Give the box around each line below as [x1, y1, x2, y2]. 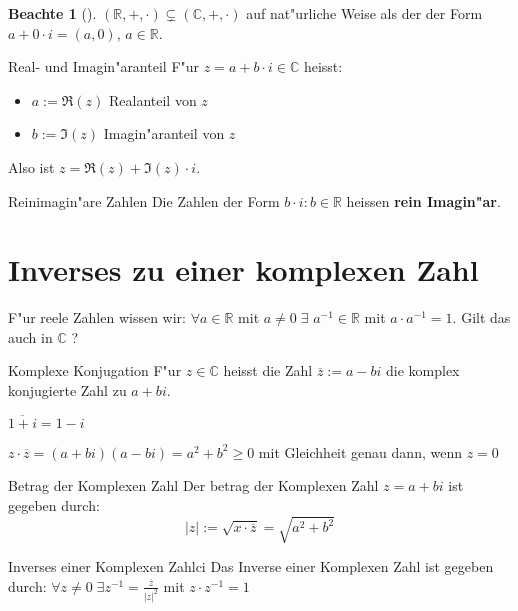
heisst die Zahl [223, 360, 313, 381]
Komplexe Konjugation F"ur [8, 360, 182, 381]
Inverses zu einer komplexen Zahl [8, 249, 479, 290]
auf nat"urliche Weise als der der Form [246, 3, 483, 23]
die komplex [386, 360, 460, 381]
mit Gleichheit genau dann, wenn [258, 441, 462, 462]
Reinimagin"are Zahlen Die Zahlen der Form [8, 190, 280, 211]
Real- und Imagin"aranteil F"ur [8, 56, 200, 77]
